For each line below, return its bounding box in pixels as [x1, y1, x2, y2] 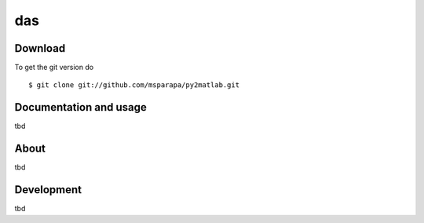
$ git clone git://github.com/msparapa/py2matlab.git [28, 81, 239, 90]
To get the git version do [14, 63, 94, 72]
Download [14, 42, 66, 55]
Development [14, 183, 82, 196]
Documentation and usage [14, 101, 147, 114]
